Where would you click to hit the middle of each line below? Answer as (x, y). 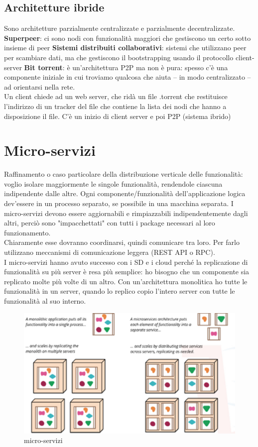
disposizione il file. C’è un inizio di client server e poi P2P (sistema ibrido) (118, 116)
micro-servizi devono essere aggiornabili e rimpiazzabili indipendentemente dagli (126, 213)
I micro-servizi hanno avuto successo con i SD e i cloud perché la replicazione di (126, 262)
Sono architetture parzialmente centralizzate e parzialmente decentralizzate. (120, 28)
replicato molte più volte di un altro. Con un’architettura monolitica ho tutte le (126, 281)
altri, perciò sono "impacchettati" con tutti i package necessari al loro (110, 223)
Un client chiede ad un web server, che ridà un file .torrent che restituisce (116, 96)
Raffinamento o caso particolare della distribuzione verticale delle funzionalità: (124, 174)
